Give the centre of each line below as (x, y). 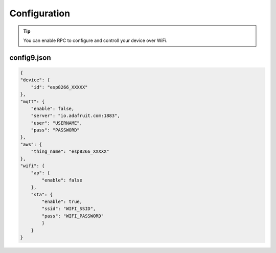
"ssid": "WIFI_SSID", (69, 209)
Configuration (40, 13)
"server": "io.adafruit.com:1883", (75, 116)
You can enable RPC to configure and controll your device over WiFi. (96, 40)
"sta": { (42, 194)
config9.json (30, 57)
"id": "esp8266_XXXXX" (59, 87)
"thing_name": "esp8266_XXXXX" (70, 152)
